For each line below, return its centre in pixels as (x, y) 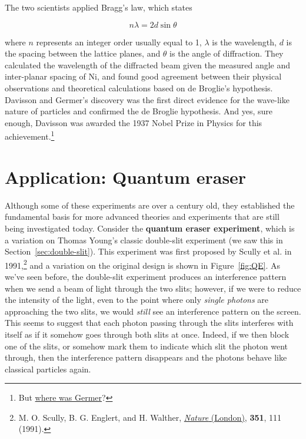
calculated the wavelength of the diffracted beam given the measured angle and (148, 65)
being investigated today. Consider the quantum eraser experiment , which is (150, 228)
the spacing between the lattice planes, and (83, 53)
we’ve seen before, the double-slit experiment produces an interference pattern (146, 276)
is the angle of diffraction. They (227, 53)
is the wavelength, (244, 42)
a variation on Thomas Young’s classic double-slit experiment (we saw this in (144, 240)
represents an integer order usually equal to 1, (119, 42)
